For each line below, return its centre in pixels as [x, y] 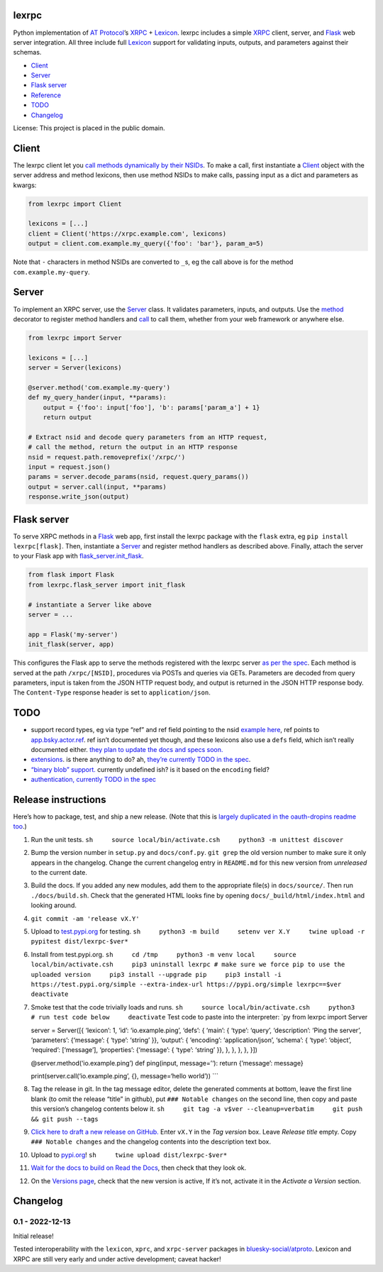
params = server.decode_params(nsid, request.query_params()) [138, 477]
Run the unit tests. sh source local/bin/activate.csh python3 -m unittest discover [187, 839]
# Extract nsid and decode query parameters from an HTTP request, [148, 437]
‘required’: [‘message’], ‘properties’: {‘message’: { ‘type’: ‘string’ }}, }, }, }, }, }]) [144, 1050]
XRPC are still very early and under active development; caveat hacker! [117, 1259]
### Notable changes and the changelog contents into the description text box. [151, 1141]
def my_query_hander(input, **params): [97, 398]
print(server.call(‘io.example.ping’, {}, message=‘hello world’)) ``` [125, 1076]
